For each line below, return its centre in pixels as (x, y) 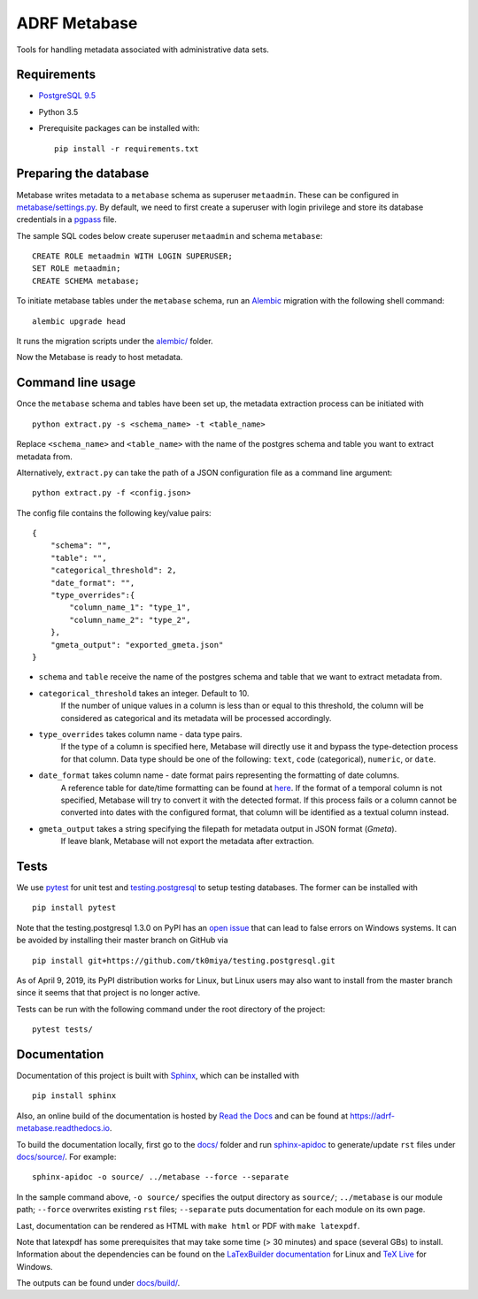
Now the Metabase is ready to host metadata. (100, 357)
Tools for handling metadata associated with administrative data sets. (143, 50)
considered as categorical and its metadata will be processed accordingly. (196, 718)
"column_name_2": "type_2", (130, 620)
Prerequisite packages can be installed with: (119, 128)
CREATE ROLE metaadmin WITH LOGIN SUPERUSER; (133, 256)
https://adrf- (373, 1116)
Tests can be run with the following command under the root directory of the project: (171, 1009)
